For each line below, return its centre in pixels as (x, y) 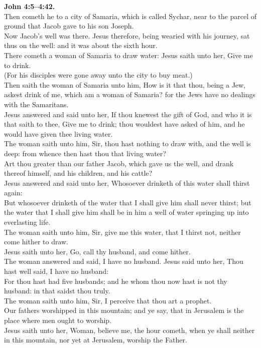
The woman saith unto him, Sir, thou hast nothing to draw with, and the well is (127, 143)
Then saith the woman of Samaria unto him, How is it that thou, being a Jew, (125, 84)
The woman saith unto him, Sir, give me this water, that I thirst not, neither (122, 232)
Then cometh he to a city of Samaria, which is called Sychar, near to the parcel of (130, 16)
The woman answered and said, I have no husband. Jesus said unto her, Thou (124, 261)
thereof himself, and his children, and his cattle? (78, 173)
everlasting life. (27, 222)
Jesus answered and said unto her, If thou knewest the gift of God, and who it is (128, 114)
